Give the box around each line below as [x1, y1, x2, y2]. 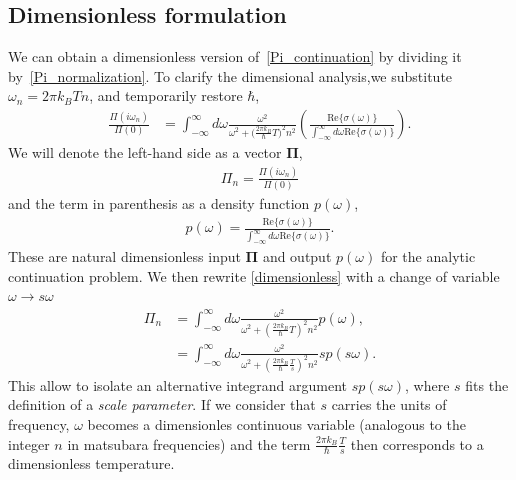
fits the [465, 374, 509, 395]
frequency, [8, 414, 70, 435]
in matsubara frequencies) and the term [67, 433, 311, 454]
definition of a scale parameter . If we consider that [8, 394, 316, 415]
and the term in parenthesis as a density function [8, 193, 310, 214]
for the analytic [380, 246, 476, 267]
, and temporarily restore [89, 85, 243, 106]
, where [405, 374, 450, 395]
